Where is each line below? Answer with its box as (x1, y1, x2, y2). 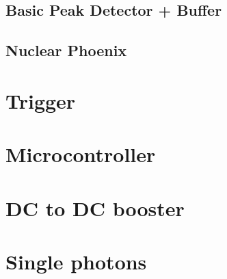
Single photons (5, 247, 147, 275)
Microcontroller (5, 140, 156, 168)
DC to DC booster (5, 194, 185, 222)
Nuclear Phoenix (5, 40, 127, 61)
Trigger (5, 86, 76, 114)
